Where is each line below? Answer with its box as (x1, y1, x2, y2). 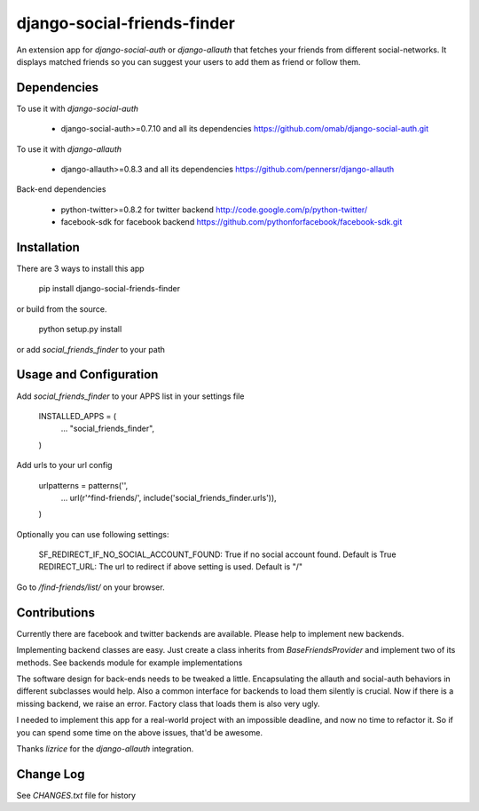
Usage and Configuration (16, 367, 159, 382)
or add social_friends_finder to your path (16, 344, 166, 354)
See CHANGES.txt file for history (16, 790, 137, 800)
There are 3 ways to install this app (16, 263, 145, 274)
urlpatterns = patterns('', (38, 480, 129, 490)
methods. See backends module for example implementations (16, 657, 243, 668)
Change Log (16, 767, 85, 782)
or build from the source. (16, 303, 107, 314)
